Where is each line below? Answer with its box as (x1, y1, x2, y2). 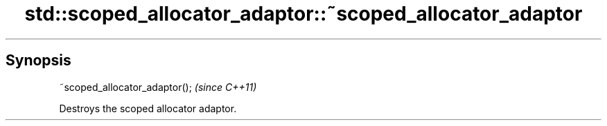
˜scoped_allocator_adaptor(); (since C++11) (59, 81, 257, 93)
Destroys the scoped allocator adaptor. (59, 102, 237, 114)
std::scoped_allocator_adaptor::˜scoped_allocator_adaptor (24, 2, 583, 25)
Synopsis (6, 52, 71, 70)
